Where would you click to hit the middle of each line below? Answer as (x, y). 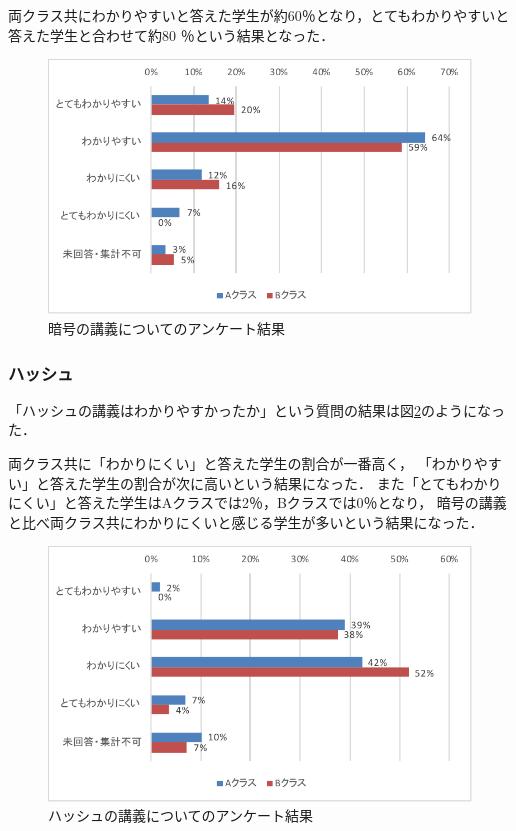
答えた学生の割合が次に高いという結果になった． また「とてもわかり (275, 482)
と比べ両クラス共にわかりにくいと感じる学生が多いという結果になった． (246, 521)
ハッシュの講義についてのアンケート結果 (181, 815)
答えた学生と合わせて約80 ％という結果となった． (171, 34)
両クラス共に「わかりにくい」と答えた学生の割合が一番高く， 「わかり (241, 463)
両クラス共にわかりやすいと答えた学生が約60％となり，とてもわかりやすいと (259, 15)
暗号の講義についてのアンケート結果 (167, 328)
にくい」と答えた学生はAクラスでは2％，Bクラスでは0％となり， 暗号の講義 (257, 502)
